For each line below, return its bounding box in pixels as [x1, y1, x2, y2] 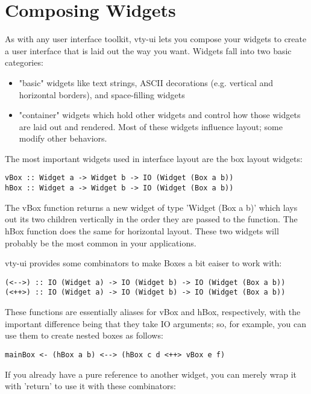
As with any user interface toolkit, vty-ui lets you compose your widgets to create [5, 33, 307, 45]
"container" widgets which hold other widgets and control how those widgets [19, 108, 301, 121]
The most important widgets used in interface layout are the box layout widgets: [5, 152, 303, 164]
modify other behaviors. [19, 132, 107, 145]
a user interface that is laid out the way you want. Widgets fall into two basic [5, 44, 292, 57]
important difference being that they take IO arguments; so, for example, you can [5, 317, 307, 330]
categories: [5, 56, 43, 69]
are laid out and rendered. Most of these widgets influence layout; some [19, 120, 283, 133]
